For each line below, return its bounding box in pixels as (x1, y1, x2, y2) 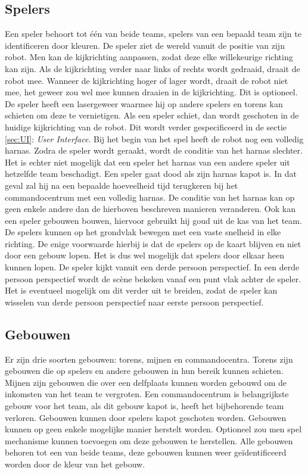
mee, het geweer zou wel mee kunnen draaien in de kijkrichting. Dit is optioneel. (5, 86, 298, 98)
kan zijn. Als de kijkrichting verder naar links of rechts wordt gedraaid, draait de (5, 62, 300, 74)
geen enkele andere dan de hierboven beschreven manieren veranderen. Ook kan (5, 202, 295, 215)
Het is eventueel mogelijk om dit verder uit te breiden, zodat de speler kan (5, 284, 278, 297)
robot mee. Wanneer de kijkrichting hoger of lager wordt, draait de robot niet (5, 74, 288, 86)
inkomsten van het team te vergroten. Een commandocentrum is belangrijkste (5, 388, 289, 400)
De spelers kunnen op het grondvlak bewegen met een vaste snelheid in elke (5, 226, 281, 238)
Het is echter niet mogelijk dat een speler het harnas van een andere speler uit (5, 155, 290, 168)
